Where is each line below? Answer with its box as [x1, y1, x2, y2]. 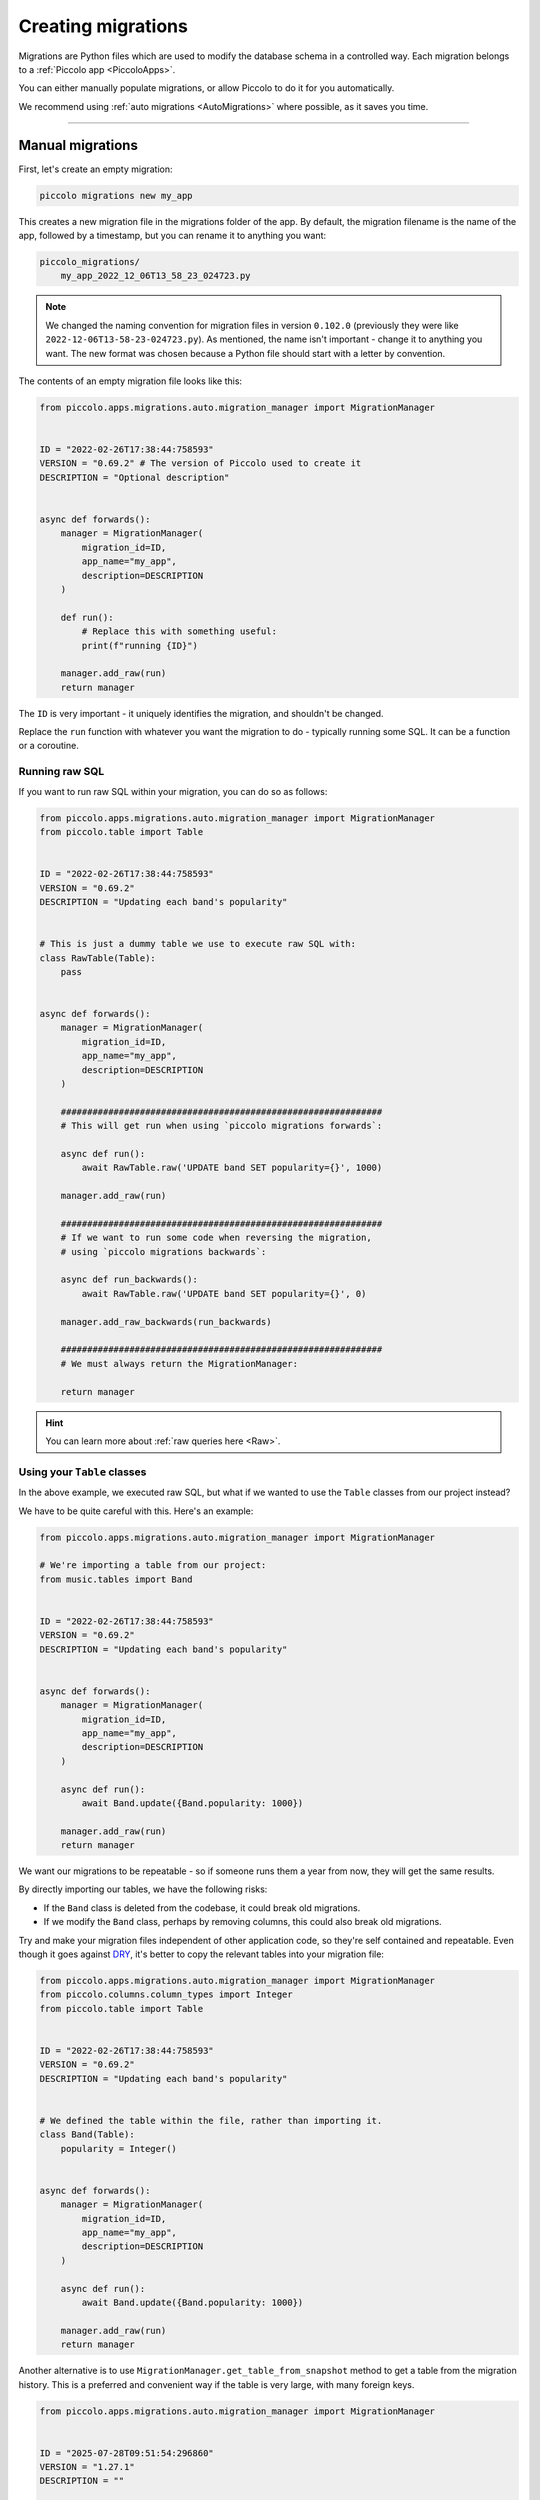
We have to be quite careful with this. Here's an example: [18, 1505, 254, 1517]
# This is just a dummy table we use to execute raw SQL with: [39, 938, 357, 950]
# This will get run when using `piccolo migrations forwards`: [60, 1120, 383, 1132]
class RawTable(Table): [39, 952, 157, 964]
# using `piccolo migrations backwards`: [60, 1246, 267, 1257]
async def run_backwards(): [60, 1274, 199, 1285]
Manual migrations [18, 136, 139, 154]
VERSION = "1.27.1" [39, 2461, 135, 2473]
